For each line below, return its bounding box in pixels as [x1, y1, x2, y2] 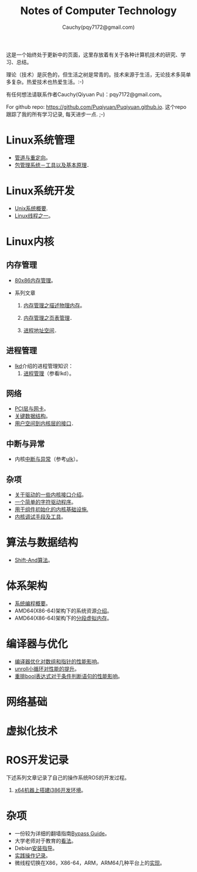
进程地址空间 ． [23, 326, 60, 333]
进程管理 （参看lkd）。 [23, 369, 74, 377]
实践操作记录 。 [14, 852, 51, 859]
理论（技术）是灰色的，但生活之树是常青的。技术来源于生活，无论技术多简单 [6, 71, 191, 78]
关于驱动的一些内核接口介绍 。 [14, 491, 87, 498]
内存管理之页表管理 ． [23, 314, 75, 321]
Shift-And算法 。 [14, 557, 53, 563]
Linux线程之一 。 [14, 212, 54, 219]
